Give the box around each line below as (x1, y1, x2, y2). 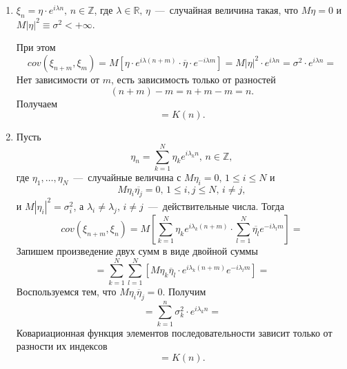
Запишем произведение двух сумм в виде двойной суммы (16, 243, 258, 257)
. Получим (162, 284, 206, 298)
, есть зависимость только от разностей (111, 72, 276, 86)
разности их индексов (16, 339, 108, 353)
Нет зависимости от (16, 72, 100, 86)
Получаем (16, 96, 58, 110)
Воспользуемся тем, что (16, 284, 117, 298)
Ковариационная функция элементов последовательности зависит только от (16, 325, 333, 339)
